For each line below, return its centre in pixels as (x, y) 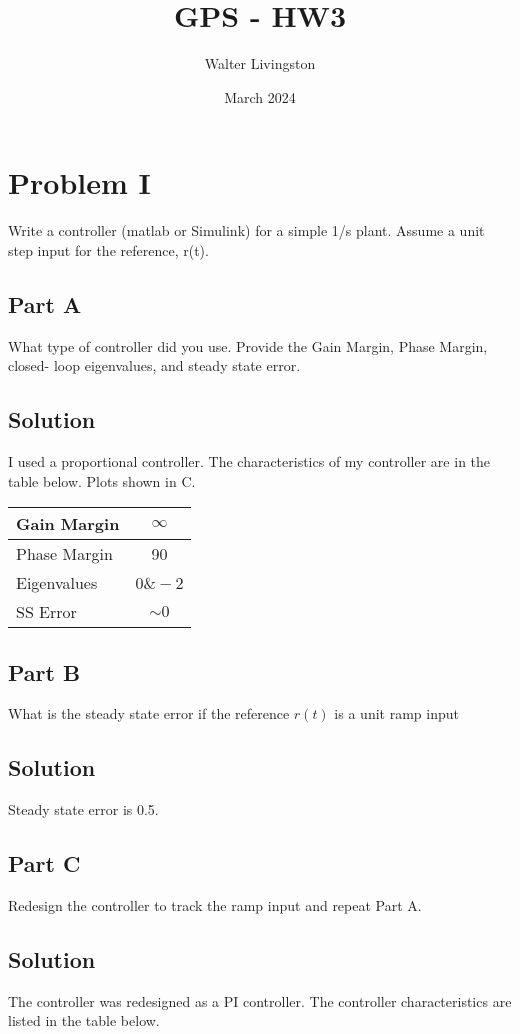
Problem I (79, 182)
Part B (44, 671)
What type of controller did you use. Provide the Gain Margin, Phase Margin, (248, 345)
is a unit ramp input (396, 713)
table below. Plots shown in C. (102, 480)
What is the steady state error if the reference (149, 713)
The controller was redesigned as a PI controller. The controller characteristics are (260, 1000)
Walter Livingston (260, 63)
